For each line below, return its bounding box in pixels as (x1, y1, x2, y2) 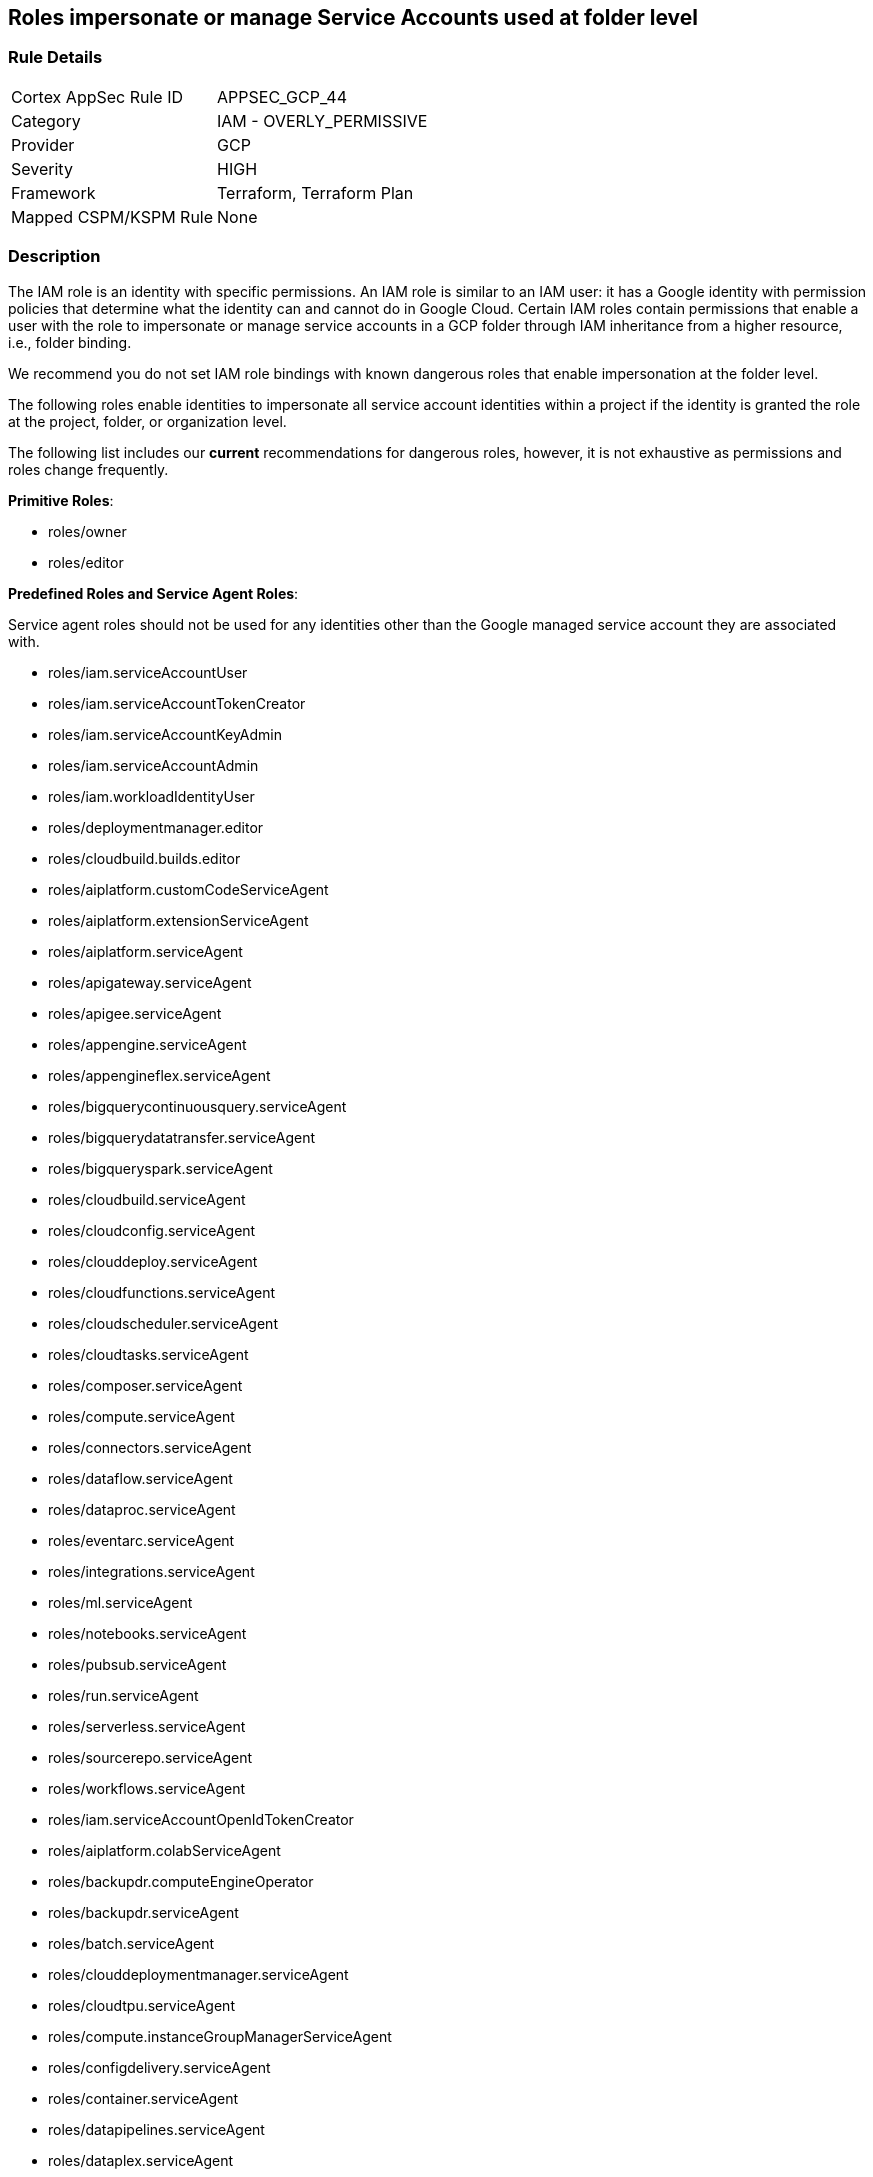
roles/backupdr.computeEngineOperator (48, 1872, 314, 1890)
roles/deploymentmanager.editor (48, 818, 264, 836)
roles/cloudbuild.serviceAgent (48, 1190, 246, 1208)
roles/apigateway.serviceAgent (48, 973, 252, 991)
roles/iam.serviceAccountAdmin (48, 756, 259, 774)
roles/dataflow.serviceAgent (48, 1469, 233, 1487)
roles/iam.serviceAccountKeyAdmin (48, 725, 282, 743)
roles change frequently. (8, 460, 169, 478)
